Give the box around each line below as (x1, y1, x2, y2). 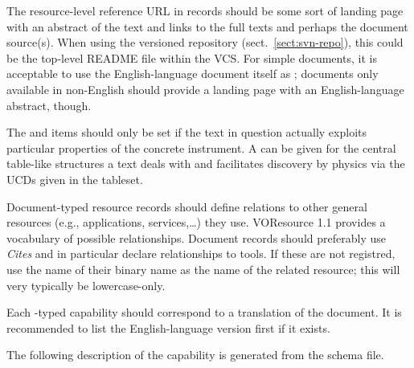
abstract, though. (6, 96, 92, 113)
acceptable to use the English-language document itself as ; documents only (6, 65, 379, 82)
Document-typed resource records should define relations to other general (6, 198, 367, 215)
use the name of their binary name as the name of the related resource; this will (6, 260, 400, 277)
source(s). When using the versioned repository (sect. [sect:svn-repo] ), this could (6, 34, 404, 51)
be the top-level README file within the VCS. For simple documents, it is (6, 49, 377, 66)
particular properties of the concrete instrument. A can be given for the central (6, 139, 396, 156)
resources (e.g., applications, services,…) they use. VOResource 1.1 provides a (6, 214, 386, 231)
